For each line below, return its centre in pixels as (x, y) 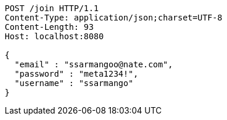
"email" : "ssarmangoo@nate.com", (94, 64)
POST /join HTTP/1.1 (52, 8)
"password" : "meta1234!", (76, 74)
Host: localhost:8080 (54, 36)
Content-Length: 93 (49, 27)
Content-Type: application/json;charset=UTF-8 (113, 18)
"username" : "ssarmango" (74, 83)
